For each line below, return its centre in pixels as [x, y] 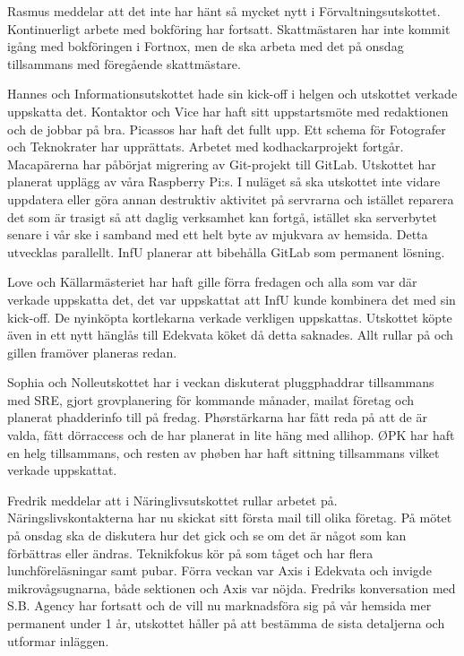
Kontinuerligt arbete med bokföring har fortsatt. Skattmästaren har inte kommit [229, 28]
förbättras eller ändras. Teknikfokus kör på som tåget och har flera [190, 552]
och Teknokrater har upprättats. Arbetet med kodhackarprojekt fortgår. [206, 147]
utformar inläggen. [58, 640]
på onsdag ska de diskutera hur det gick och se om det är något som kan [207, 535]
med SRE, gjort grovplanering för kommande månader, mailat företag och [211, 399]
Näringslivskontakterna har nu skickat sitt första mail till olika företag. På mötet [230, 518]
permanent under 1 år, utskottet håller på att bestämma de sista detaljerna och [226, 623]
